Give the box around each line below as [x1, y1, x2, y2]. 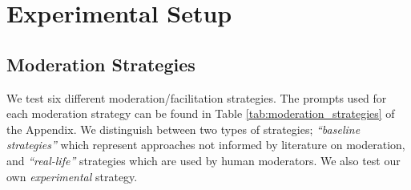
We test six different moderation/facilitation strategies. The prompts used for [6, 89, 387, 106]
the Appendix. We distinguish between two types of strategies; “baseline [6, 120, 361, 137]
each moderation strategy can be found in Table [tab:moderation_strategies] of [6, 105, 395, 122]
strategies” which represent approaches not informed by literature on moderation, [6, 136, 405, 153]
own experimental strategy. [6, 168, 138, 184]
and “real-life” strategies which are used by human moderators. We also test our [6, 152, 401, 168]
